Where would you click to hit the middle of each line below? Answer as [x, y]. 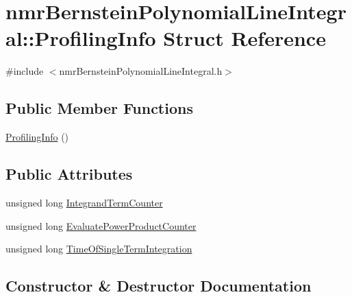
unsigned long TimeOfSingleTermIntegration [99, 249]
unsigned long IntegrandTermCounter [84, 202]
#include [25, 71]
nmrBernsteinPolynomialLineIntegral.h [141, 71]
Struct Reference [244, 38]
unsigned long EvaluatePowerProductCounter [101, 225]
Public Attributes [69, 174]
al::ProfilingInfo [81, 38]
